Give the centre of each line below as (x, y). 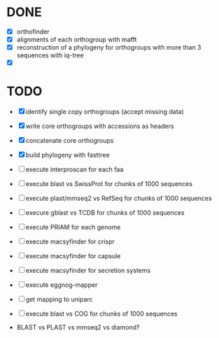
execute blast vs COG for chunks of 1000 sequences (101, 314)
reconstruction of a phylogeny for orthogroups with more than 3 (109, 48)
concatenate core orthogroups (70, 141)
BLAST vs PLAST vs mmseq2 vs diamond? (78, 328)
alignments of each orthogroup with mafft (77, 40)
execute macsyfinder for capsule (73, 256)
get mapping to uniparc (59, 300)
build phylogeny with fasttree (68, 155)
